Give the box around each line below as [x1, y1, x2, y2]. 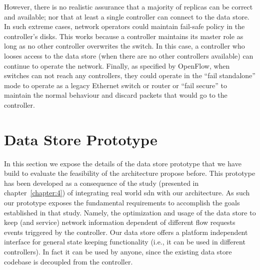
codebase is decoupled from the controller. [4, 256, 133, 266]
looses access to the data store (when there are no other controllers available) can [4, 50, 253, 61]
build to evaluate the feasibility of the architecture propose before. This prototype [4, 168, 255, 178]
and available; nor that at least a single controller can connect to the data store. [4, 11, 249, 22]
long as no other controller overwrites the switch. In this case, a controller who [4, 41, 245, 51]
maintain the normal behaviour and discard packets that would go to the [4, 90, 227, 100]
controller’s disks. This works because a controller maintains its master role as [4, 31, 243, 41]
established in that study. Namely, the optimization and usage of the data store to [4, 207, 256, 217]
